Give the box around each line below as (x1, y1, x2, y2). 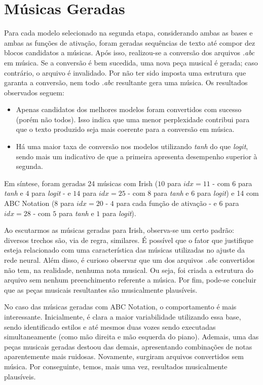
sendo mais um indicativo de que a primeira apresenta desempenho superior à (16, 151, 257, 161)
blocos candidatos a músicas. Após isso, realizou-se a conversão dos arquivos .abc (4, 47, 255, 58)
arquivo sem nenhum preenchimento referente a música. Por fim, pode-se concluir (4, 274, 256, 285)
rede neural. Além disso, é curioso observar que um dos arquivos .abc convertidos (4, 255, 255, 265)
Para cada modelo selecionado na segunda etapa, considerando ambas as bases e (4, 27, 253, 38)
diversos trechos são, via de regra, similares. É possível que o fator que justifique (4, 234, 253, 245)
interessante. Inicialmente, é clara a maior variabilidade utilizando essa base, (4, 311, 241, 322)
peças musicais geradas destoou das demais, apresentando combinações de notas (4, 341, 252, 352)
